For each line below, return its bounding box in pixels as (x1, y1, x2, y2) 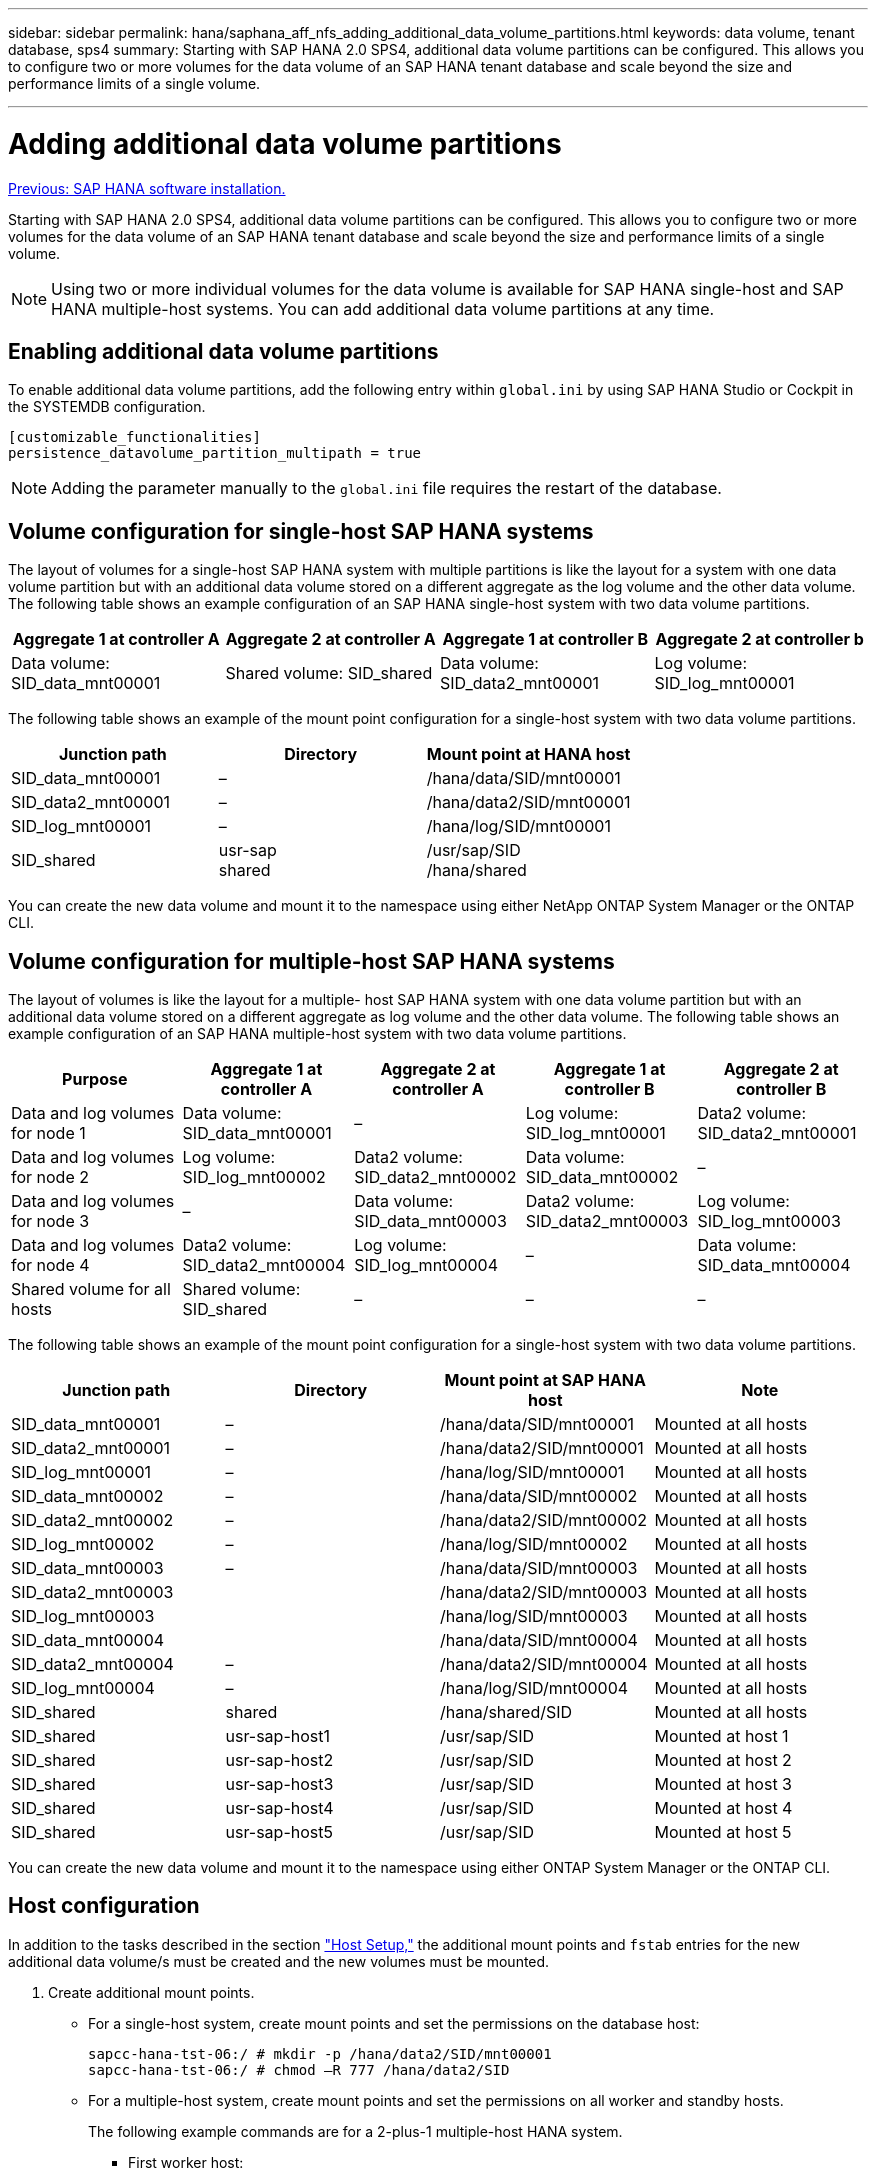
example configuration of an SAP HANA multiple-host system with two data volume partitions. (8, 1025, 627, 1043)
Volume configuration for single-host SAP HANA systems (8, 518, 594, 544)
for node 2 (11, 1167, 89, 1188)
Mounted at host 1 (654, 1726, 789, 1747)
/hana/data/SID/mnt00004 (440, 1630, 638, 1651)
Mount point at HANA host (426, 744, 631, 765)
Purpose (62, 1069, 128, 1090)
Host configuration (8, 1893, 200, 1919)
